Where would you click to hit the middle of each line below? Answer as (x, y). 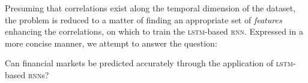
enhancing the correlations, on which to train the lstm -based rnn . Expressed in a (154, 31)
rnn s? (38, 74)
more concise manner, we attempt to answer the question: (111, 43)
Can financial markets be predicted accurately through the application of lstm (149, 63)
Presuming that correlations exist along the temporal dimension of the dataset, (150, 8)
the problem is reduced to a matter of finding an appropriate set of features (143, 19)
